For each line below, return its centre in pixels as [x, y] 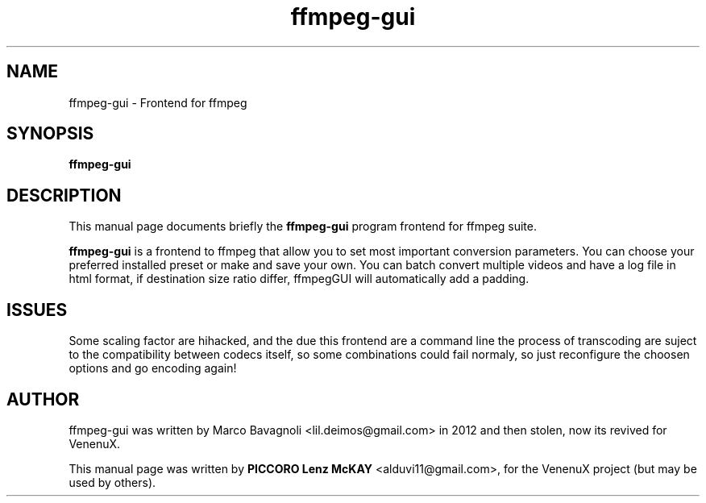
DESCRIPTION [64, 195]
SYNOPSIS [50, 134]
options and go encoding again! [153, 368]
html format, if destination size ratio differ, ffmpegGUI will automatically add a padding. [299, 279]
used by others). [112, 482]
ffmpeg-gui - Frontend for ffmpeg [158, 102]
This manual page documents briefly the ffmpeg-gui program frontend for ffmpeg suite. [303, 227]
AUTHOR [43, 399]
